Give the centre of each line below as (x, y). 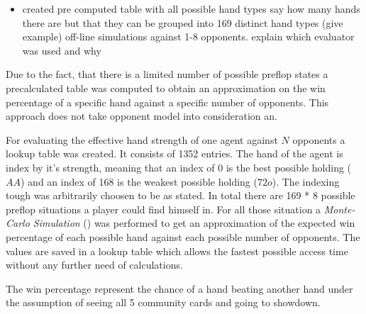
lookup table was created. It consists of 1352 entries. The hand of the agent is (174, 153)
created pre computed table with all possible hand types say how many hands (191, 9)
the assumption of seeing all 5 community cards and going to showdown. (163, 302)
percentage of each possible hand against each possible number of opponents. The (183, 236)
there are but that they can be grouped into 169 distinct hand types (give (183, 22)
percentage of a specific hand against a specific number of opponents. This (167, 102)
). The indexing (306, 181)
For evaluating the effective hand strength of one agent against (142, 139)
